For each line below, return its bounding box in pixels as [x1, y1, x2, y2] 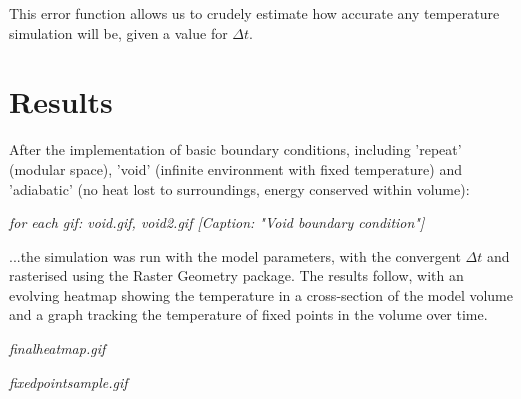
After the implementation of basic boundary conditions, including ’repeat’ [9, 139, 462, 160]
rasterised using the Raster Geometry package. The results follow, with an [9, 265, 464, 286]
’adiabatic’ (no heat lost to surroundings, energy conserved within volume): [9, 178, 470, 199]
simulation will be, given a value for [9, 22, 228, 43]
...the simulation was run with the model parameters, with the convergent [9, 245, 461, 266]
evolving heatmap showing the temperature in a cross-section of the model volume [9, 284, 513, 305]
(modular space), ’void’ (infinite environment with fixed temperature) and [9, 158, 462, 179]
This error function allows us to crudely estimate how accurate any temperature [9, 3, 500, 23]
